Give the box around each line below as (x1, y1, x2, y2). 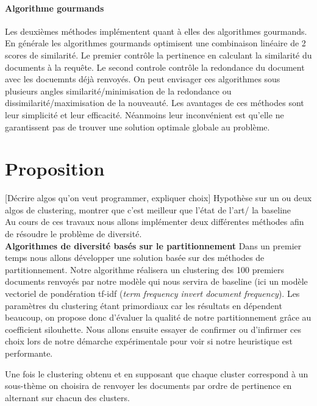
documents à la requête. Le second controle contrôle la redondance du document (5, 60, 305, 73)
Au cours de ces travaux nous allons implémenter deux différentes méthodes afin (5, 215, 304, 228)
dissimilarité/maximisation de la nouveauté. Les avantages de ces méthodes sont (5, 96, 304, 109)
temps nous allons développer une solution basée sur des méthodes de (5, 251, 265, 264)
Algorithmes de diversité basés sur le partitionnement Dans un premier (5, 239, 302, 252)
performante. (5, 346, 53, 359)
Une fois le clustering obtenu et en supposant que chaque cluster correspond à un (5, 367, 308, 380)
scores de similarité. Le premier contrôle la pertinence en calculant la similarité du (5, 48, 312, 61)
